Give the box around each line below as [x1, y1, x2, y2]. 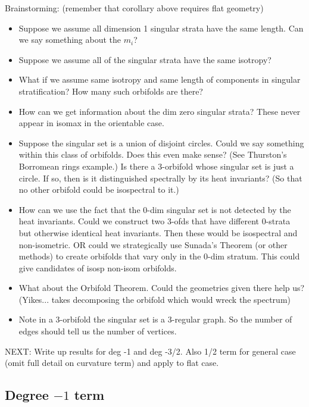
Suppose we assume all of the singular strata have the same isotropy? [18, 53, 271, 65]
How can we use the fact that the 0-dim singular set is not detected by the [18, 203, 291, 215]
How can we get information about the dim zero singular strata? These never [18, 105, 301, 117]
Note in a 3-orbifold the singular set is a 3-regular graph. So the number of [18, 313, 292, 325]
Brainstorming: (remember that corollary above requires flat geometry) [5, 2, 264, 14]
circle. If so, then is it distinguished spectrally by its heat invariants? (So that [18, 171, 302, 184]
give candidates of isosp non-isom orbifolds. [18, 261, 177, 274]
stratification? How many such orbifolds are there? [18, 84, 203, 97]
